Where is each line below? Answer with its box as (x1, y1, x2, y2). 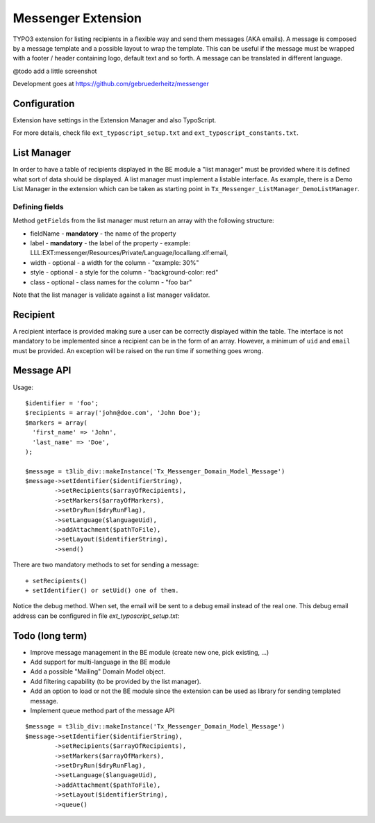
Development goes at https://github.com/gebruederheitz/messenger (12, 80, 210, 88)
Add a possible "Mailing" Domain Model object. (30, 667, 166, 676)
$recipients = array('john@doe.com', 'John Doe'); (25, 409, 201, 417)
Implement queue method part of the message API (30, 706, 175, 715)
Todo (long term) (12, 630, 87, 642)
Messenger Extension (12, 10, 142, 26)
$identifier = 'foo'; (25, 399, 99, 407)
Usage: (12, 383, 34, 391)
